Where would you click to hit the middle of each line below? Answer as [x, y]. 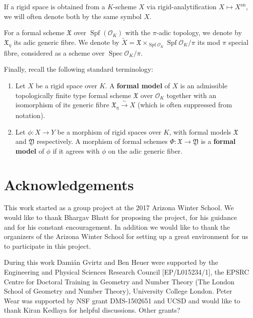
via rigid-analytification [182, 6]
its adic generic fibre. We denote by [67, 42]
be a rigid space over [67, 85]
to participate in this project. [48, 246]
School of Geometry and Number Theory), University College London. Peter [118, 291]
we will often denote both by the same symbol [73, 16]
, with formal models [200, 131]
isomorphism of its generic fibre [62, 105]
